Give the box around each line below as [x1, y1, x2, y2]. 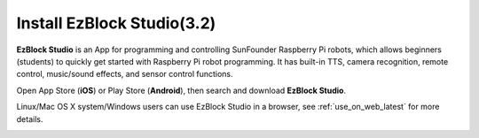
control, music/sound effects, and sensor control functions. [16, 69, 234, 80]
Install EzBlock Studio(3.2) [16, 13, 216, 33]
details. [16, 113, 43, 124]
